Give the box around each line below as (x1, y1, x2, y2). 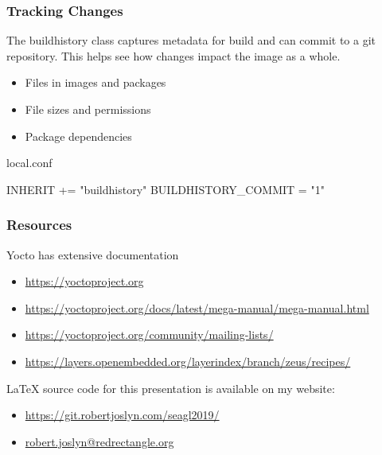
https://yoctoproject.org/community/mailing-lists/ (25, 326, 274, 343)
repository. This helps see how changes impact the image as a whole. (6, 47, 341, 64)
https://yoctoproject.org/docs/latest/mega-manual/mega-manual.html (25, 299, 369, 316)
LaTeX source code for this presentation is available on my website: (6, 379, 335, 396)
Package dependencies (25, 127, 132, 144)
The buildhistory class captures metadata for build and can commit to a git (6, 32, 376, 49)
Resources (6, 215, 72, 235)
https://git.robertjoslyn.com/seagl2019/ (25, 406, 220, 423)
